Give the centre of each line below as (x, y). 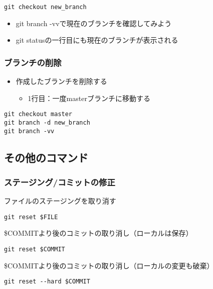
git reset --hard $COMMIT (47, 282)
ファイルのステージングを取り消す (60, 201)
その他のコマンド (46, 157)
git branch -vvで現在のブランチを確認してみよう (94, 23)
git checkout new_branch (45, 7)
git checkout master (38, 114)
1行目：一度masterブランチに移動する (89, 98)
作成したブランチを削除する (61, 81)
